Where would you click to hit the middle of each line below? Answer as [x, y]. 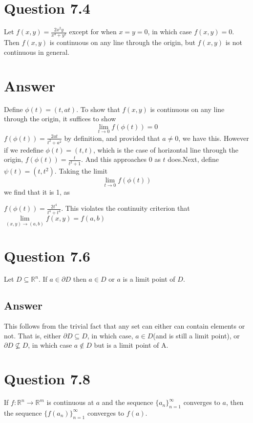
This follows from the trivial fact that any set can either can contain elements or [125, 326]
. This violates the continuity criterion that [126, 208]
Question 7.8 [47, 379]
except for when [93, 32]
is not [234, 42]
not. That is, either [32, 335]
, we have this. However [214, 138]
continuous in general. [37, 52]
